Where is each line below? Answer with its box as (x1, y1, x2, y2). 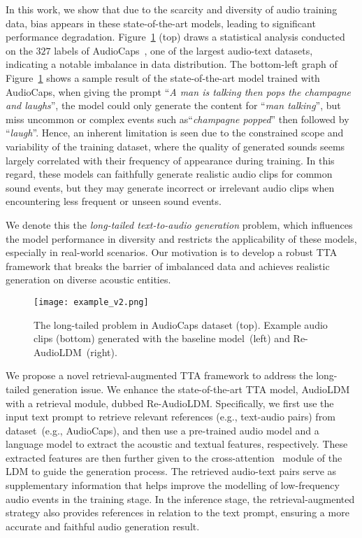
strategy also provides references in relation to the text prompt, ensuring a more (6, 505, 349, 520)
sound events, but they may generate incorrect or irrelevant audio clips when (6, 180, 335, 194)
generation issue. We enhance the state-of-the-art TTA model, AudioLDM (32, 381, 350, 396)
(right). (86, 344, 117, 359)
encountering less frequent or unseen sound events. (6, 194, 222, 208)
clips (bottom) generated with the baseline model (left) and (34, 331, 290, 346)
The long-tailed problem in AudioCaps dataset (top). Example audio (34, 317, 328, 332)
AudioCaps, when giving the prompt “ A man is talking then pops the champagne (6, 84, 352, 99)
